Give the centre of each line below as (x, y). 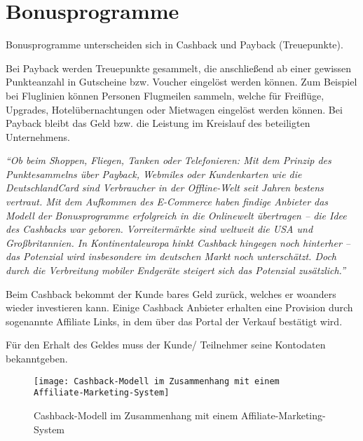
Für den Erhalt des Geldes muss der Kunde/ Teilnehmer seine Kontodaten (166, 345)
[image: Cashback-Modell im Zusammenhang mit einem (157, 381)
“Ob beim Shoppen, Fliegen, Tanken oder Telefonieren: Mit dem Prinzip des (169, 160)
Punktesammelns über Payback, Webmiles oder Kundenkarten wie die (154, 174)
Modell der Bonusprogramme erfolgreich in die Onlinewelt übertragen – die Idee (176, 215)
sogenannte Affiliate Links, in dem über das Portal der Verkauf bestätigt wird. (174, 321)
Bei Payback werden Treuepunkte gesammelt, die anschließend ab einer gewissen (179, 68)
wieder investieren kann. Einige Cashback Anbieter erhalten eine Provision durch (179, 307)
